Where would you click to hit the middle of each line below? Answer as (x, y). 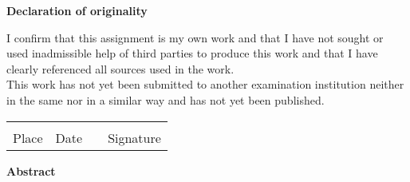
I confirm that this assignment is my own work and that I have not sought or (195, 37)
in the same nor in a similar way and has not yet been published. (166, 99)
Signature (134, 137)
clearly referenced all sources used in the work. (120, 68)
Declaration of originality (77, 10)
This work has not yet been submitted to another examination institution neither (205, 84)
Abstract (31, 170)
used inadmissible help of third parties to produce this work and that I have (192, 53)
